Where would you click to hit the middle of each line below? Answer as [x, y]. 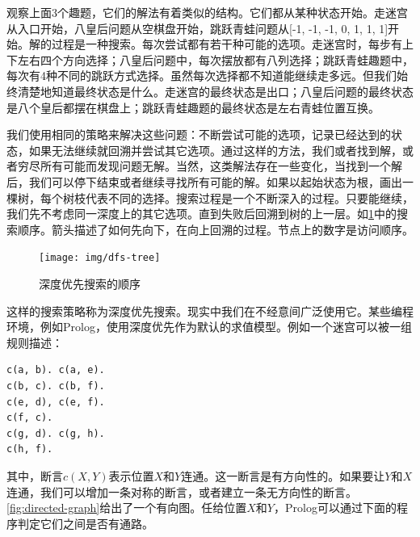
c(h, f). [30, 449]
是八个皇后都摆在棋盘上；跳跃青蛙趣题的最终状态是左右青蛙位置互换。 [193, 107]
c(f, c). [30, 418]
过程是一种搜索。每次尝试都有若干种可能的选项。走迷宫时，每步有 [227, 44]
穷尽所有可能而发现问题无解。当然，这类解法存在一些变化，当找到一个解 [210, 166]
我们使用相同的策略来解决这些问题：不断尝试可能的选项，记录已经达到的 [199, 134]
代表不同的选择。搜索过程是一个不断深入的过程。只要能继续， [249, 197]
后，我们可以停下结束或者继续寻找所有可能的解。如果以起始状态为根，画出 [204, 181]
